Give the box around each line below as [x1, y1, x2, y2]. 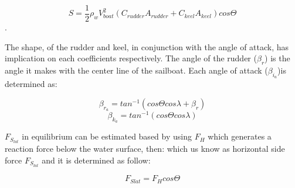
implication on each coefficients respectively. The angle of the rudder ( [5, 52, 257, 64]
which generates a [208, 130, 272, 142]
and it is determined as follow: [42, 154, 151, 166]
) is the [265, 52, 290, 64]
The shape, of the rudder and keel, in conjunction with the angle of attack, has [5, 40, 289, 53]
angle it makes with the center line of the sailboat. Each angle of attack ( [5, 64, 268, 76]
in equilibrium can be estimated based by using [22, 130, 192, 142]
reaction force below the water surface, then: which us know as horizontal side [5, 142, 285, 155]
